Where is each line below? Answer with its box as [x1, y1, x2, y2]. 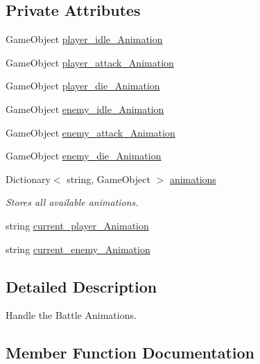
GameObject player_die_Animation [6, 78, 160, 93]
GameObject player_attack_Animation [6, 55, 174, 69]
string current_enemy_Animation [6, 241, 150, 256]
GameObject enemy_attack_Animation [6, 125, 175, 139]
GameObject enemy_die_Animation [6, 148, 162, 163]
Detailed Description [6, 275, 157, 297]
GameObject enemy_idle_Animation [6, 101, 164, 116]
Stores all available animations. [6, 195, 139, 209]
